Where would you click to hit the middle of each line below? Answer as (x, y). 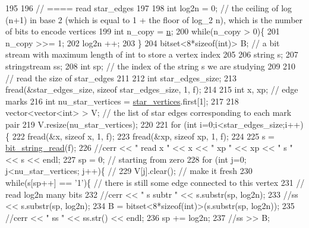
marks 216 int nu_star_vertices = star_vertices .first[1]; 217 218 (122, 101)
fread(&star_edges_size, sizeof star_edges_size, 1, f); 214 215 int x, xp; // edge (152, 89)
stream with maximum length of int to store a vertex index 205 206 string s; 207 (152, 54)
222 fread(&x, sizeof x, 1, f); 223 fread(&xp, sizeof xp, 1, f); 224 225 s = (143, 136)
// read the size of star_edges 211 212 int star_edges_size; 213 (121, 77)
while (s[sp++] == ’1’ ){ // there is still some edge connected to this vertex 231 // (155, 182)
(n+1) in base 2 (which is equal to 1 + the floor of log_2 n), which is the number (154, 19)
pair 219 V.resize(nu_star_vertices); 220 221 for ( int (101, 124)
